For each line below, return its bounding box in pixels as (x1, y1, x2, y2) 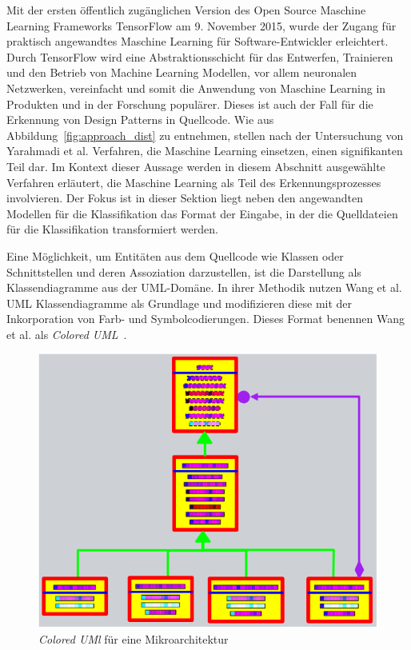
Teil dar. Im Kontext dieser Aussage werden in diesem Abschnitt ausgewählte (6, 158, 385, 174)
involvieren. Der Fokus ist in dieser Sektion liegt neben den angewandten (6, 189, 364, 206)
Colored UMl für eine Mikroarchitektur (38, 630, 229, 647)
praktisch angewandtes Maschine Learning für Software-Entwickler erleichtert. (6, 33, 389, 50)
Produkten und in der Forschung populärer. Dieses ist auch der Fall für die (6, 95, 373, 112)
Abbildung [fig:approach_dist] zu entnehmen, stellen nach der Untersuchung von (6, 126, 404, 143)
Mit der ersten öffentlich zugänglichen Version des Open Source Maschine (6, 2, 366, 18)
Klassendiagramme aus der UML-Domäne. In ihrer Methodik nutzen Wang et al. (6, 279, 402, 296)
